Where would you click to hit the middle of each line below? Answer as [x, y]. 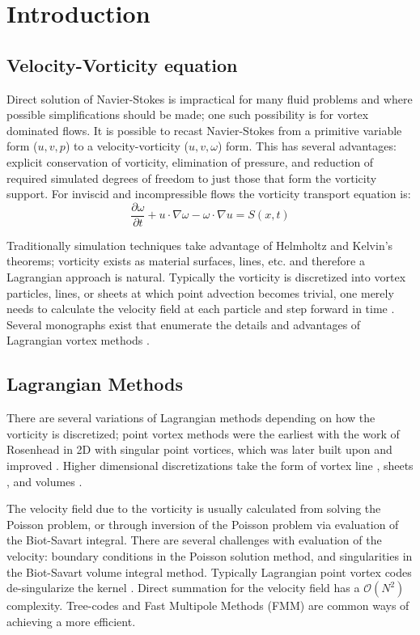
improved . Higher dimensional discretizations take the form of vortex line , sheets [210, 465]
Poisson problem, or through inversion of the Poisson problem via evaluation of [203, 524]
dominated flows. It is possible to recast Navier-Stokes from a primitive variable [204, 130]
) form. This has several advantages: [307, 146]
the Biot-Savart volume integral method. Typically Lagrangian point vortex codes [209, 571]
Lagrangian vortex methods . [78, 340]
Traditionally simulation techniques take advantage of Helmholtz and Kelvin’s [200, 245]
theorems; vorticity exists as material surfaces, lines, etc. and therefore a [186, 261]
